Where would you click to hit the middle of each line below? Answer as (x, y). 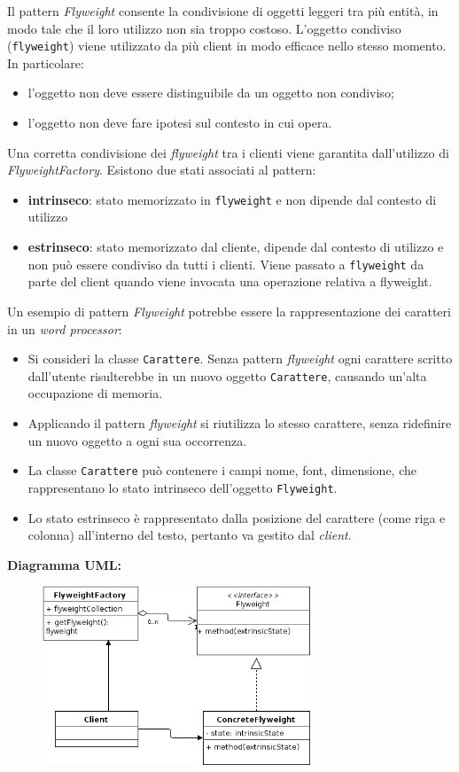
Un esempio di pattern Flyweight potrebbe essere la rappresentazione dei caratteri (229, 311)
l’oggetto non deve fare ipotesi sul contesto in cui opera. (180, 123)
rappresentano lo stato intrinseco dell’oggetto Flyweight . (183, 487)
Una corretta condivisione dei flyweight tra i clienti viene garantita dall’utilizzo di (228, 152)
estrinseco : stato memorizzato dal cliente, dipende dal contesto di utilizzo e (236, 247)
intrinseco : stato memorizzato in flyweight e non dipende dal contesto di (232, 199)
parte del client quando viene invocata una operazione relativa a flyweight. (230, 281)
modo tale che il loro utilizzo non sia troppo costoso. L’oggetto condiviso (204, 28)
